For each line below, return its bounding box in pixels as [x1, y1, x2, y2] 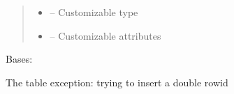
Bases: [6, 52, 33, 66]
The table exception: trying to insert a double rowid [6, 75, 228, 89]
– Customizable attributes [50, 28, 161, 42]
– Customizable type [50, 5, 138, 19]
